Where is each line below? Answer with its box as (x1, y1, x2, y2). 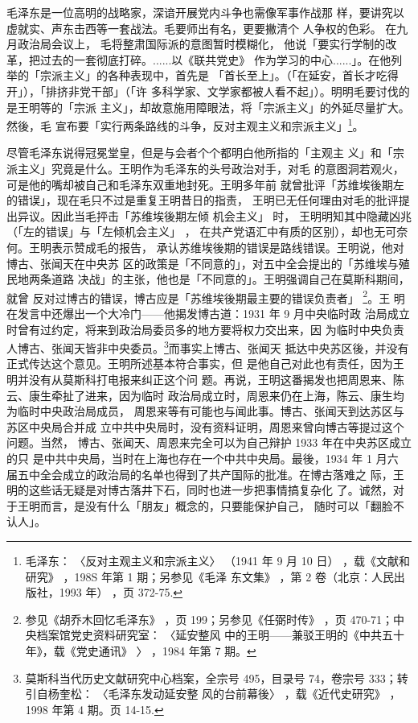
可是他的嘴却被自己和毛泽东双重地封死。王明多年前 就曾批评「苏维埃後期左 (6, 176, 404, 192)
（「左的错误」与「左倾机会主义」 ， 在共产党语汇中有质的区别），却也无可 (6, 223, 397, 240)
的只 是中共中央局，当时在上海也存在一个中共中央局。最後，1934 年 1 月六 (6, 450, 399, 466)
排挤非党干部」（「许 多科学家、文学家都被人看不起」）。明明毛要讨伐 (45, 82, 399, 99)
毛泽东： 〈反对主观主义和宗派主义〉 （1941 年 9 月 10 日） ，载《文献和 (25, 552, 411, 568)
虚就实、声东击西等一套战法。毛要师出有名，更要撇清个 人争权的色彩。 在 (6, 19, 397, 36)
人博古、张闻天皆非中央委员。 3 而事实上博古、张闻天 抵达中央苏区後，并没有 (6, 337, 409, 356)
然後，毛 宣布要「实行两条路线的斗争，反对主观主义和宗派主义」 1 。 (6, 115, 364, 134)
